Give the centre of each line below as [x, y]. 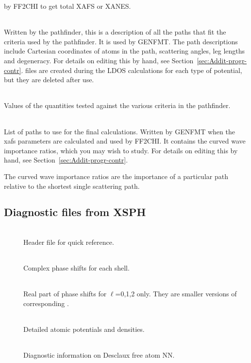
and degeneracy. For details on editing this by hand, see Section [99, 60]
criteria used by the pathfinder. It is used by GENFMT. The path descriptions [121, 41]
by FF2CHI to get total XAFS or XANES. [67, 6]
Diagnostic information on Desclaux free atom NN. [99, 355]
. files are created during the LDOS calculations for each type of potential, [132, 70]
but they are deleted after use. [49, 80]
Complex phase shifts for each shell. [76, 268]
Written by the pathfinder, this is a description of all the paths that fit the [115, 32]
